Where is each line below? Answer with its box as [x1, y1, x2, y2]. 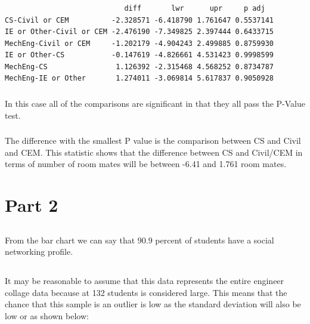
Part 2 [5, 193, 58, 217]
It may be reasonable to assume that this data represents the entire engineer [5, 274, 284, 287]
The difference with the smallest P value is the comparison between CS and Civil [5, 134, 301, 147]
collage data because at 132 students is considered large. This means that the [5, 286, 287, 298]
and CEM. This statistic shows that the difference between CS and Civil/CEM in [5, 146, 303, 158]
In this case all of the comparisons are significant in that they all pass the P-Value [5, 97, 306, 109]
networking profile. [5, 245, 73, 258]
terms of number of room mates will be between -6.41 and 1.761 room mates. [5, 158, 287, 170]
